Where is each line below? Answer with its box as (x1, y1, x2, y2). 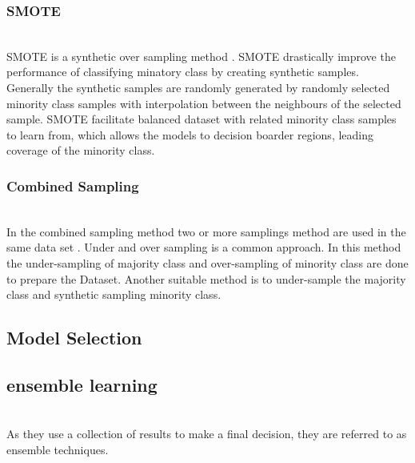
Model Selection (6, 325, 142, 350)
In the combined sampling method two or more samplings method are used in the (6, 223, 406, 240)
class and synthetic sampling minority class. (6, 286, 221, 303)
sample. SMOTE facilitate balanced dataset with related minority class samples (6, 111, 397, 127)
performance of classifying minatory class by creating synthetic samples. (6, 63, 359, 80)
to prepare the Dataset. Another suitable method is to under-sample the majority (6, 270, 406, 287)
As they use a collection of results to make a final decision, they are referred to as (6, 425, 407, 442)
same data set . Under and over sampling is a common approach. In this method (6, 239, 401, 256)
